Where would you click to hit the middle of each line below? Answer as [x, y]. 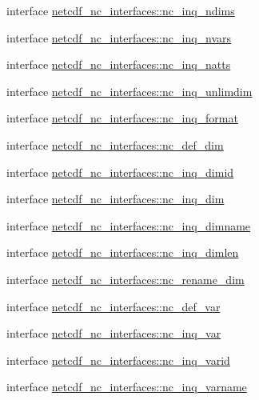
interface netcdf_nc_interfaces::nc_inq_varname [127, 387]
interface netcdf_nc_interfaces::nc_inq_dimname [129, 225]
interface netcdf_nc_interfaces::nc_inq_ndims [121, 10]
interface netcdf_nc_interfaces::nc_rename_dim [126, 279]
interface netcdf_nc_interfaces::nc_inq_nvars [119, 37]
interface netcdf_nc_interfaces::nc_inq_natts [119, 64]
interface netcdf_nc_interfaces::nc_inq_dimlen [123, 252]
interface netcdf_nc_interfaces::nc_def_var [114, 306]
